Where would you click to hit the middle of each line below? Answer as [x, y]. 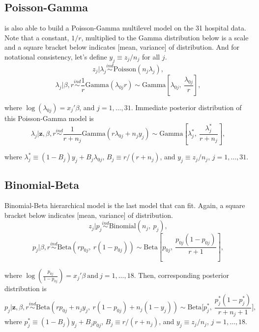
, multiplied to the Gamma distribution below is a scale [165, 37]
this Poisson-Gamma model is [49, 118]
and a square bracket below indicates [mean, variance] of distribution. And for [122, 47]
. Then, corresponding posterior [181, 275]
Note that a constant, [37, 37]
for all [151, 56]
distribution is [26, 288]
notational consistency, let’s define [56, 56]
